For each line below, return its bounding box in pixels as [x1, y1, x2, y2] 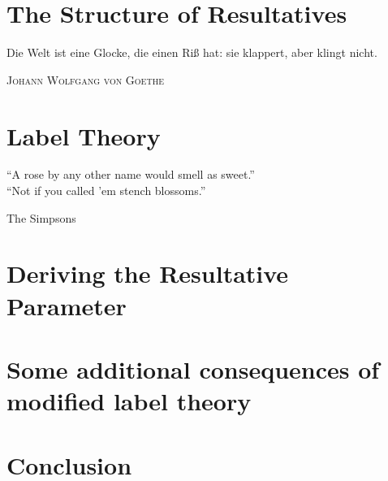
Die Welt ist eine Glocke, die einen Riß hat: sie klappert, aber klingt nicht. [6, 44, 377, 61]
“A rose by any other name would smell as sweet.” [6, 166, 255, 183]
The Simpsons [6, 209, 76, 226]
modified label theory [6, 384, 252, 418]
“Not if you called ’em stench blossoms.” [6, 182, 206, 199]
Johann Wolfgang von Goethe [6, 71, 164, 88]
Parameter [6, 288, 127, 322]
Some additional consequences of [6, 352, 380, 385]
